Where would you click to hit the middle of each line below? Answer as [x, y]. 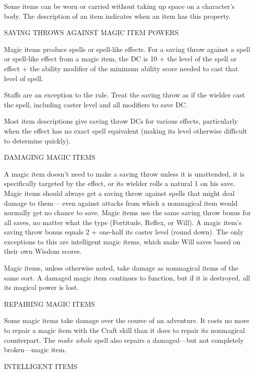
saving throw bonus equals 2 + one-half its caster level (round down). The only [124, 232]
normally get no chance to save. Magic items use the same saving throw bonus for [127, 212]
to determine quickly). [37, 140]
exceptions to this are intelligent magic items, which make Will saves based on [122, 241]
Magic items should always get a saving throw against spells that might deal [119, 193]
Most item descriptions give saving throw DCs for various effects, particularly [121, 121]
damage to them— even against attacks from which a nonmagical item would [121, 203]
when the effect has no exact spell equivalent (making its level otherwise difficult [126, 130]
